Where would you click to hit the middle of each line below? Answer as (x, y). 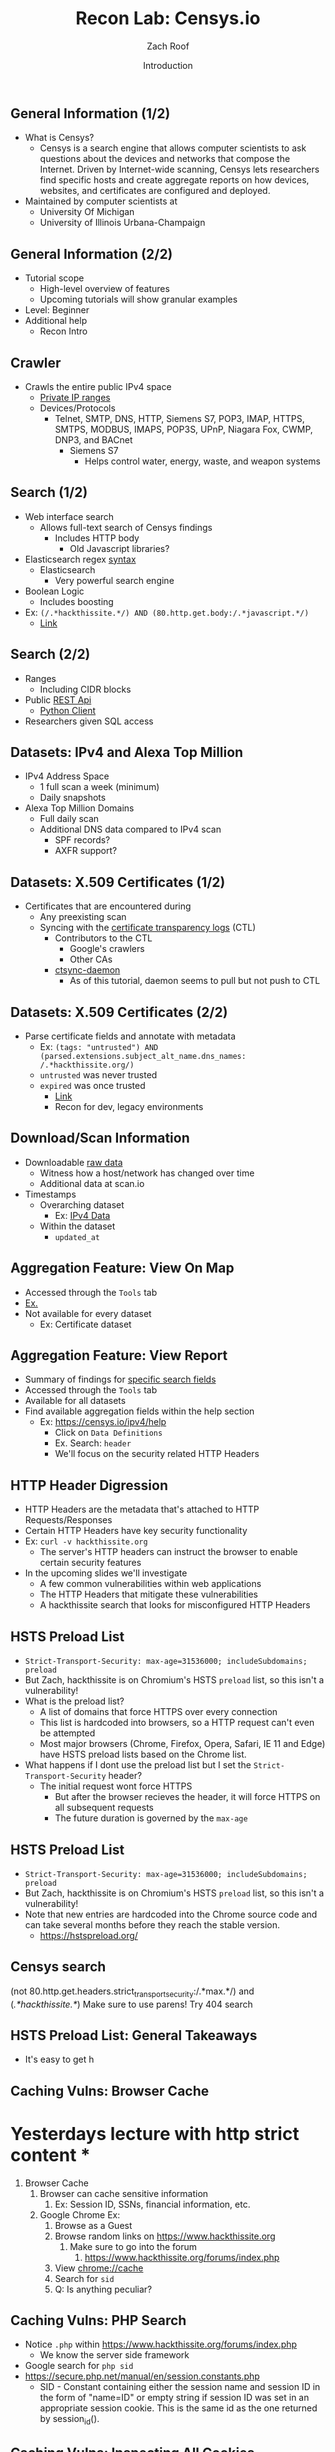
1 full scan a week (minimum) (99, 787)
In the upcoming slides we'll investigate (106, 1573)
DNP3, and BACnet (93, 439)
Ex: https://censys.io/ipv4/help (103, 1422)
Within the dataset (77, 1226)
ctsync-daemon (87, 970)
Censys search (58, 1967)
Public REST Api (58, 699)
